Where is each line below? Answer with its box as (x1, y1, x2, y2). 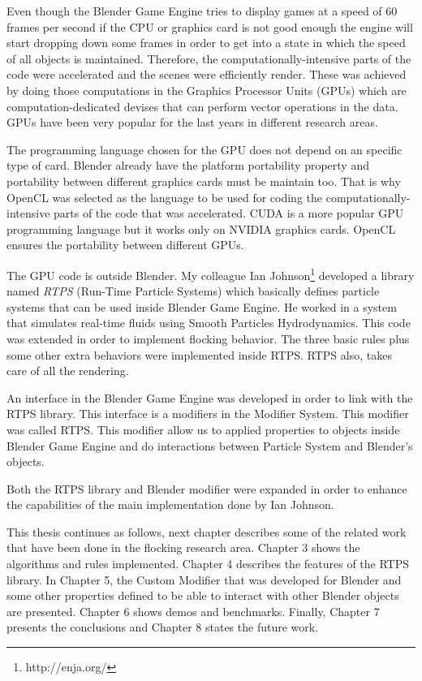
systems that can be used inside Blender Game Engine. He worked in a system (6, 298, 397, 315)
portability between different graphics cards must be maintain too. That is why (6, 172, 401, 189)
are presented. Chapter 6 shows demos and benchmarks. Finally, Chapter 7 (6, 602, 380, 619)
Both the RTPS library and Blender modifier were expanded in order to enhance (6, 480, 407, 497)
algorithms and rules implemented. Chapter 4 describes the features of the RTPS (6, 555, 410, 572)
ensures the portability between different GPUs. (6, 236, 244, 253)
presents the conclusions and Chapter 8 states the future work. (6, 619, 319, 636)
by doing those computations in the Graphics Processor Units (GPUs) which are (6, 81, 407, 98)
